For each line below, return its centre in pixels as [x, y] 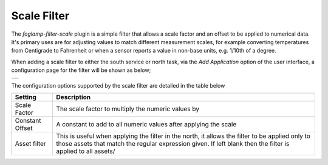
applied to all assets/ [86, 151]
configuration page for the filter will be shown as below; [81, 70]
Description [73, 97]
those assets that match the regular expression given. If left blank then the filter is [173, 143]
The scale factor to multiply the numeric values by [128, 109]
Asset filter [31, 143]
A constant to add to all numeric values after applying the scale [146, 124]
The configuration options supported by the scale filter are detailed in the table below [118, 85]
